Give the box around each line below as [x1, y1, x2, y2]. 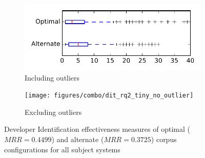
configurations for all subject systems [4, 144, 120, 154]
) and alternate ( [51, 134, 104, 145]
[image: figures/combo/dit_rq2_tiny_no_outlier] [25, 92, 194, 100]
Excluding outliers [25, 106, 82, 117]
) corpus [151, 134, 177, 145]
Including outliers [25, 72, 80, 83]
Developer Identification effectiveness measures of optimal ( [4, 124, 190, 134]
